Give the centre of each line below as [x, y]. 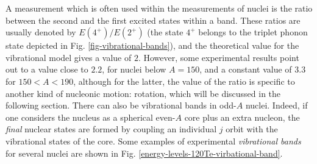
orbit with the [252, 129]
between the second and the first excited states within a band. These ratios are [153, 20]
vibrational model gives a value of [69, 57]
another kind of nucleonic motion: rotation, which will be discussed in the [143, 93]
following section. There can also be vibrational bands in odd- [121, 105]
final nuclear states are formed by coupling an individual [111, 129]
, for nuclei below [134, 69]
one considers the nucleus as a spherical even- [91, 117]
